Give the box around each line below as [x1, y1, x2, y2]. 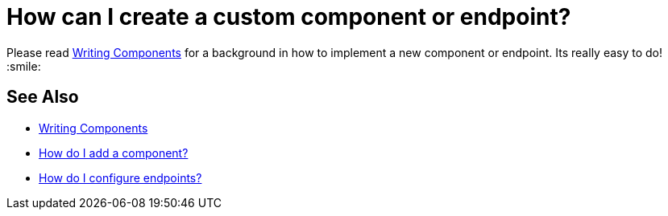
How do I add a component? [39, 145, 189, 160]
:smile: [6, 59, 41, 73]
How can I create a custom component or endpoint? [6, 3, 571, 31]
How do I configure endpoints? [39, 170, 202, 185]
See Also [6, 87, 79, 108]
